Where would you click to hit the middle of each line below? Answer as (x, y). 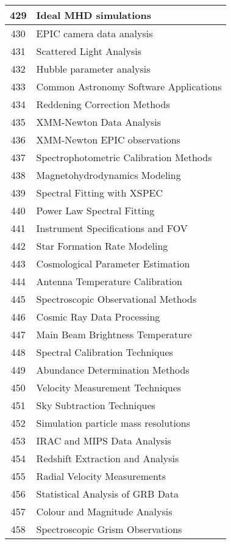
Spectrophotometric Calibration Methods (124, 157)
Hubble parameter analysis (93, 69)
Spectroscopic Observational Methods (116, 299)
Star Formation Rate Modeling (102, 246)
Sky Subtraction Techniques (96, 405)
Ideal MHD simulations (94, 15)
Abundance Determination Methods (113, 370)
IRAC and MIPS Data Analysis (104, 441)
